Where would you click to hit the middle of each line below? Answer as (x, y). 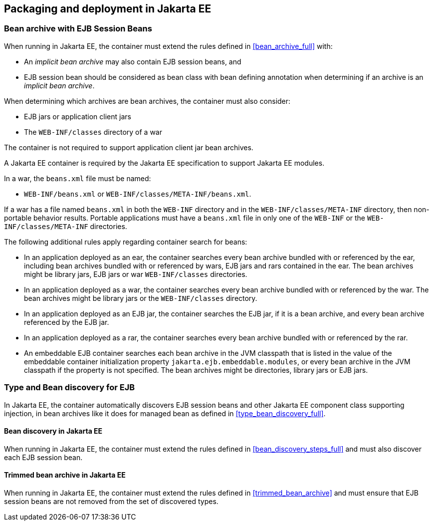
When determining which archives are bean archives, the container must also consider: (147, 101)
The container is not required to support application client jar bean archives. (129, 147)
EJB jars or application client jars (78, 116)
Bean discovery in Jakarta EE (53, 431)
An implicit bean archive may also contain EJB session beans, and (133, 61)
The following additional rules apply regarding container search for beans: (126, 242)
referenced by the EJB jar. (67, 322)
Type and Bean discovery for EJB (70, 388)
